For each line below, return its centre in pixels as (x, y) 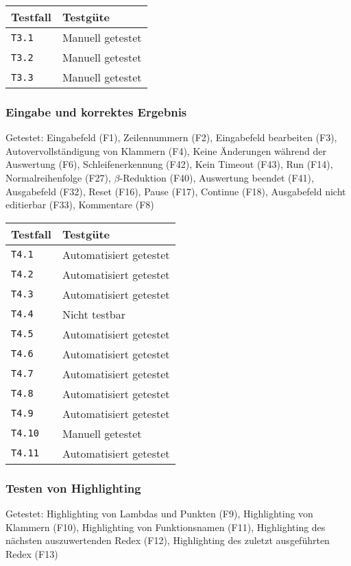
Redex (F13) (32, 553)
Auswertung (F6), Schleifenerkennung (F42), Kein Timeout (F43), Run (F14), (169, 164)
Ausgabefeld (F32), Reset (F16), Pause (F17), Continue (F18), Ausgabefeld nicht (176, 191)
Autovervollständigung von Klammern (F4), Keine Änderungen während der (166, 150)
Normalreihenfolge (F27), (58, 177)
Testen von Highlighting (73, 488)
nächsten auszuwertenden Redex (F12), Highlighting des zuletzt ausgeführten (168, 540)
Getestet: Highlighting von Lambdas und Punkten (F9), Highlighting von (159, 513)
